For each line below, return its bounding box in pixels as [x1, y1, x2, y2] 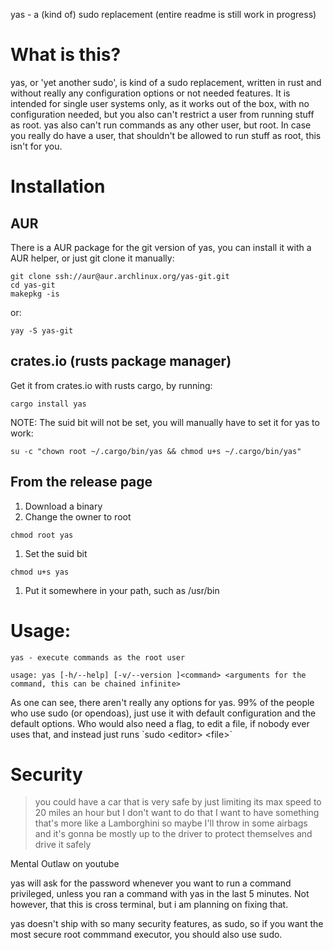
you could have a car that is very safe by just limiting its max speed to [34, 796, 322, 808]
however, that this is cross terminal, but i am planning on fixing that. [10, 899, 289, 911]
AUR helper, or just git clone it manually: [10, 252, 175, 264]
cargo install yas [10, 399, 87, 409]
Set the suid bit [24, 547, 88, 559]
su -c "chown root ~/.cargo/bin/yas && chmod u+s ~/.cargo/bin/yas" [10, 446, 302, 456]
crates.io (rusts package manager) [10, 353, 232, 370]
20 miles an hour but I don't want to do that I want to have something [34, 807, 320, 819]
